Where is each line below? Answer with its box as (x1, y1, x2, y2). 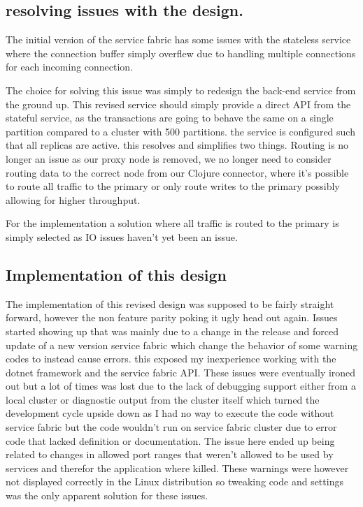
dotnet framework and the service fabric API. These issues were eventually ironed (6, 365, 356, 379)
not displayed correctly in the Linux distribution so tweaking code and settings (6, 474, 343, 489)
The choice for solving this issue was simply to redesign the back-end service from (6, 82, 356, 97)
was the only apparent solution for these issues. (6, 488, 208, 503)
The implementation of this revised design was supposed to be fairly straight (6, 296, 334, 311)
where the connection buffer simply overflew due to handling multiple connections (6, 45, 356, 60)
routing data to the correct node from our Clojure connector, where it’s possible (6, 165, 349, 179)
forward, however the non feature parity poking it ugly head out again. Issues (6, 310, 338, 325)
